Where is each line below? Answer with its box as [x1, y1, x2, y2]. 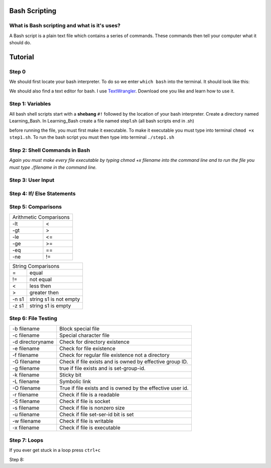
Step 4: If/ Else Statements [9, 190, 76, 197]
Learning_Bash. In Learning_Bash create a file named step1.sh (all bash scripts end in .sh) [9, 118, 194, 124]
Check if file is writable [59, 417, 114, 424]
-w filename [12, 417, 41, 424]
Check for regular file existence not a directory [59, 351, 170, 358]
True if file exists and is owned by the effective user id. [59, 385, 189, 392]
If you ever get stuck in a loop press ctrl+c [9, 447, 101, 453]
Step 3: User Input [9, 176, 55, 183]
